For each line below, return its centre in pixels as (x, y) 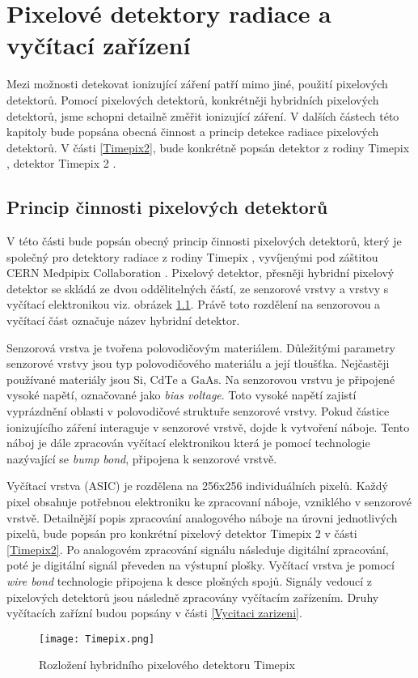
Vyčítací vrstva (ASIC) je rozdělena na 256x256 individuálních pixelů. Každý (197, 486)
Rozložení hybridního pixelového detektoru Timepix (167, 665)
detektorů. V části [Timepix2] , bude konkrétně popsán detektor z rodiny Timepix (208, 147)
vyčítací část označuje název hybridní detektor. (123, 320)
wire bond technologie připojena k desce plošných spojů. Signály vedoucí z (190, 580)
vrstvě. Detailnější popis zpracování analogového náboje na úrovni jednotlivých (202, 517)
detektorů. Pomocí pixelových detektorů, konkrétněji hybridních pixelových (193, 99)
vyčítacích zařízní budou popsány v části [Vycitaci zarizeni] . (154, 613)
